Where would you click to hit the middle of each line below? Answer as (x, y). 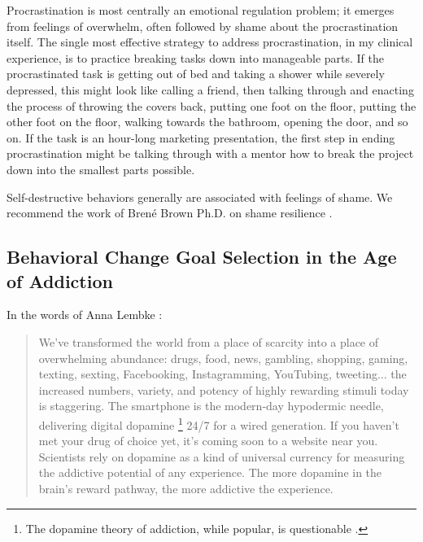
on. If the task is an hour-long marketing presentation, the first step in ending (201, 137)
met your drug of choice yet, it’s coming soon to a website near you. (208, 441)
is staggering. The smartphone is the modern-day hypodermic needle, (211, 406)
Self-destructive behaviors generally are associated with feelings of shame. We (200, 197)
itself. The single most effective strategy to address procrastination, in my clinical (210, 42)
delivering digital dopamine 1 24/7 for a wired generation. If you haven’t (219, 423)
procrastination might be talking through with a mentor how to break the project (210, 153)
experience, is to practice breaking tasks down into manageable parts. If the (196, 57)
